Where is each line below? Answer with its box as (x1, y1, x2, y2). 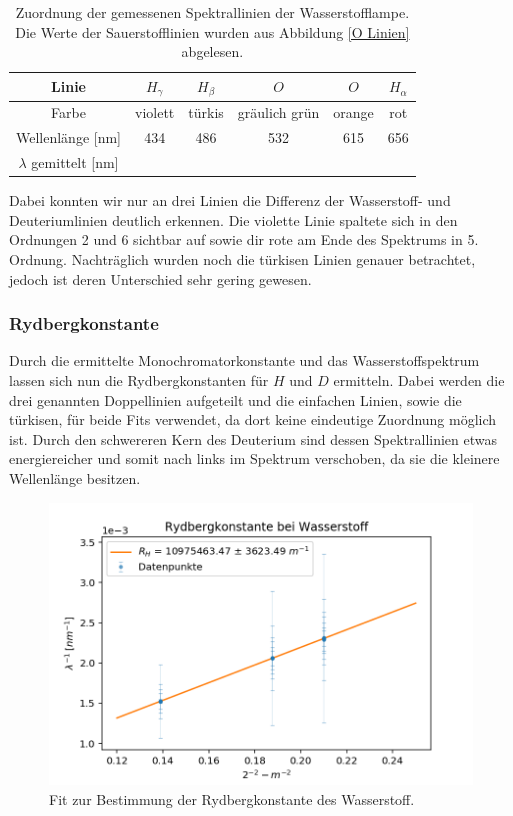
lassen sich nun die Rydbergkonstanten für (9, 370, 269, 391)
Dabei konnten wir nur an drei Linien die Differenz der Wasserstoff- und (9, 190, 451, 211)
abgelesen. (181, 41, 244, 62)
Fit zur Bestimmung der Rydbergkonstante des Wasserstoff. (49, 788, 415, 809)
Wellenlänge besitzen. (9, 468, 141, 489)
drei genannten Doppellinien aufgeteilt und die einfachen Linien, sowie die (9, 389, 462, 410)
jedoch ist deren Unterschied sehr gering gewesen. (9, 268, 312, 289)
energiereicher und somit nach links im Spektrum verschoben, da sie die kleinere (9, 448, 500, 469)
